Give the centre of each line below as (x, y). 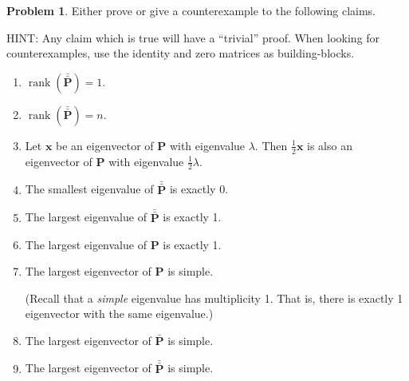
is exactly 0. (199, 189)
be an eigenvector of (105, 145)
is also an (330, 145)
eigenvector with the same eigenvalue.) (119, 314)
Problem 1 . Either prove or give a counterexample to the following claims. (191, 10)
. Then (271, 145)
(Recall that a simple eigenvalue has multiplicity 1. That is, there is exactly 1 (214, 298)
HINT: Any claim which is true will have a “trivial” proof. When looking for (193, 37)
